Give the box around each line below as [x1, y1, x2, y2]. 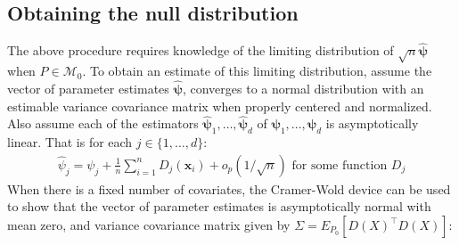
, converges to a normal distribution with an [182, 79, 424, 97]
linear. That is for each [7, 133, 133, 151]
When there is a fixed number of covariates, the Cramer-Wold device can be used [7, 179, 451, 198]
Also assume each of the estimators [7, 114, 199, 133]
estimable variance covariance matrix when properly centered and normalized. [7, 96, 432, 115]
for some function [291, 159, 388, 172]
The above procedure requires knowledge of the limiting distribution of [7, 41, 394, 60]
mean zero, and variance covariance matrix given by [7, 216, 291, 234]
